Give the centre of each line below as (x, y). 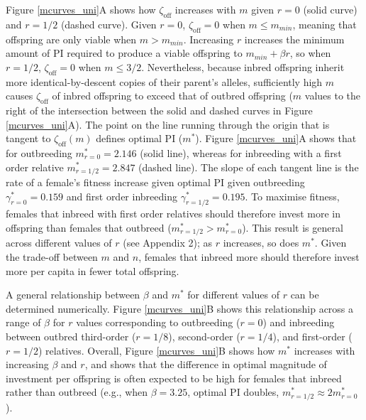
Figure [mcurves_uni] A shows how (81, 9)
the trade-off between (52, 257)
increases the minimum (294, 39)
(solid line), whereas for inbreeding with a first (241, 152)
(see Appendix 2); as (168, 243)
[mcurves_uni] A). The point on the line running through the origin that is (168, 124)
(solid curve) (330, 9)
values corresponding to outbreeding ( (158, 322)
